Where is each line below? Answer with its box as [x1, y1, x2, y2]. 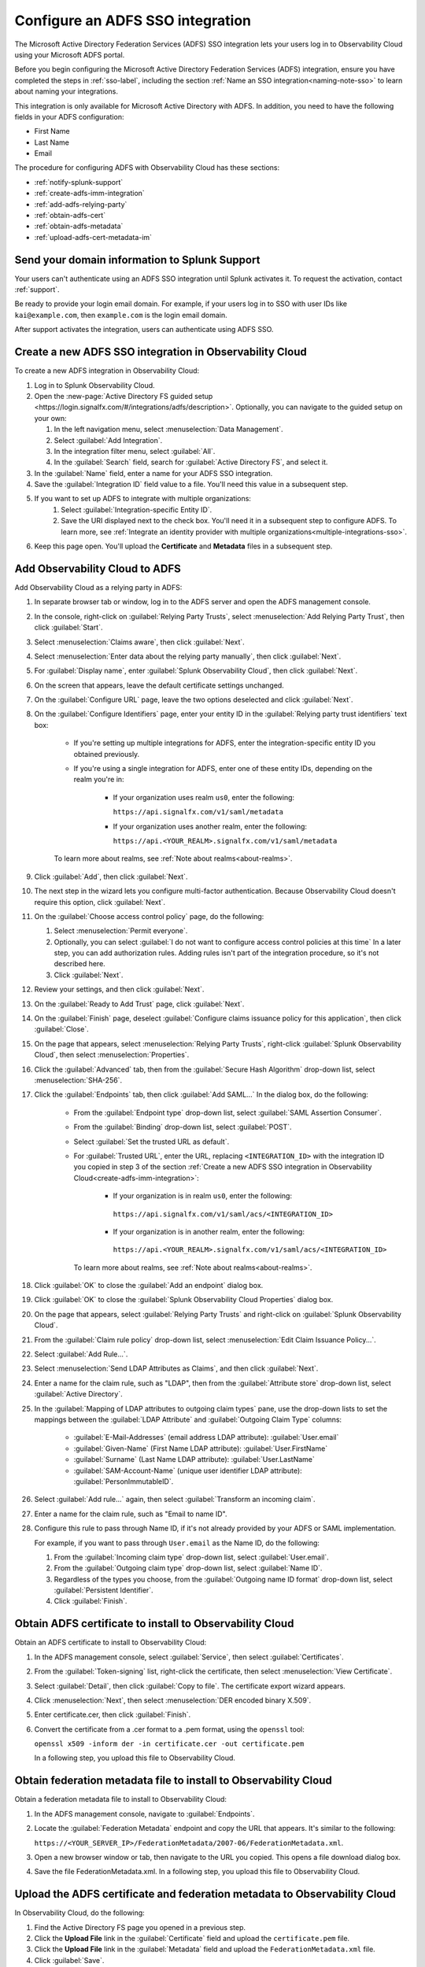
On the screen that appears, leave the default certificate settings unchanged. [34, 681, 285, 690]
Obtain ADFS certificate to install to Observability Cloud [14, 1617, 294, 1630]
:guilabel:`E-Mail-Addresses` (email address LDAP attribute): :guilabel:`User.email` [73, 1433, 339, 1442]
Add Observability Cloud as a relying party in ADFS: [14, 582, 183, 592]
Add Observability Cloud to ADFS [14, 562, 181, 575]
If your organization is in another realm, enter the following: [113, 1227, 305, 1236]
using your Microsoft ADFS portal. [14, 50, 125, 59]
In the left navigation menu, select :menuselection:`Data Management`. [54, 425, 283, 434]
